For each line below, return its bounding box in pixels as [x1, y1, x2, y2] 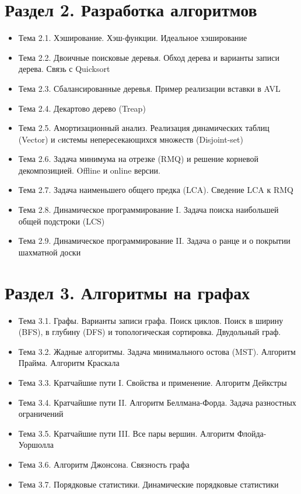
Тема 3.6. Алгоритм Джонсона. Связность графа [18, 458, 190, 470]
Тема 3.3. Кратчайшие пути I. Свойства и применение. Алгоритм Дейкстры [18, 376, 287, 388]
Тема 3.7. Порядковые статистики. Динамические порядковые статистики [18, 478, 279, 490]
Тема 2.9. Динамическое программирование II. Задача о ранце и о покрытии [18, 234, 290, 247]
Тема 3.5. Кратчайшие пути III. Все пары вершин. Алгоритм [18, 427, 235, 439]
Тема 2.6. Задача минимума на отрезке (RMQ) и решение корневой [18, 153, 259, 165]
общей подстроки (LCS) [18, 215, 105, 227]
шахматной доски [18, 246, 81, 258]
